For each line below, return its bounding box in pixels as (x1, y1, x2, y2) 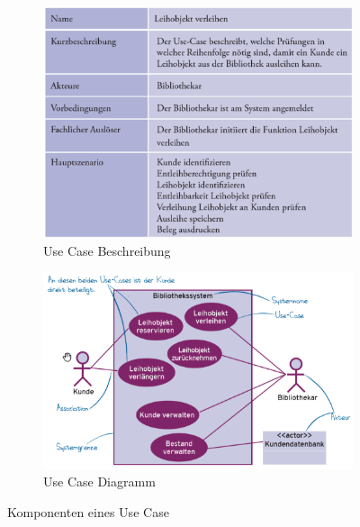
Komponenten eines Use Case (7, 502, 169, 521)
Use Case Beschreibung (43, 241, 171, 259)
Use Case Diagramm (43, 472, 156, 491)
